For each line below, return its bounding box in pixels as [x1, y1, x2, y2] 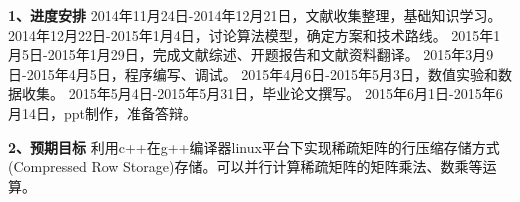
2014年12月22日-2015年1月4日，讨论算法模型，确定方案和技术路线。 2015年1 [8, 24, 501, 45]
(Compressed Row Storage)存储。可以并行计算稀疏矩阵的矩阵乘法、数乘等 [8, 156, 483, 177]
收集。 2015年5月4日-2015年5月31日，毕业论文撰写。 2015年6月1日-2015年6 [21, 83, 503, 104]
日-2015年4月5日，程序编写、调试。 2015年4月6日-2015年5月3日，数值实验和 [8, 63, 498, 84]
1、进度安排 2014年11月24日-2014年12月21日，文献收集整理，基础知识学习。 [8, 5, 502, 25]
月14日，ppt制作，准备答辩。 [8, 102, 198, 123]
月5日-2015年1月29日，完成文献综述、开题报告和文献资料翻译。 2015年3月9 [8, 44, 494, 65]
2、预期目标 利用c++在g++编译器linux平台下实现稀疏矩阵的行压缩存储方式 [8, 136, 500, 157]
